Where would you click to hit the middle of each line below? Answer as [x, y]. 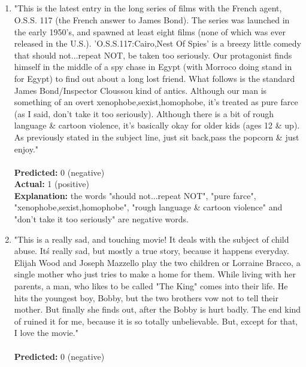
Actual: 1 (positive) [51, 184]
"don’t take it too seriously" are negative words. [101, 219]
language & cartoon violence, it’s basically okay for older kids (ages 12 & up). [157, 125]
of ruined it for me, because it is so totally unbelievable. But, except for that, [156, 321]
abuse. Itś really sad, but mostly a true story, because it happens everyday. [152, 251]
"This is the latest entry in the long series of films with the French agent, [148, 8]
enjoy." [26, 149]
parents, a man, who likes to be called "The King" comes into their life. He [151, 286]
